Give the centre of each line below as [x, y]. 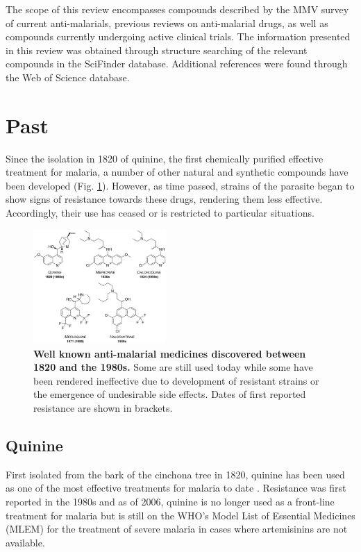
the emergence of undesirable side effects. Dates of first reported [170, 394]
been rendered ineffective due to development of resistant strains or [176, 380]
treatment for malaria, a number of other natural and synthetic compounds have [177, 172]
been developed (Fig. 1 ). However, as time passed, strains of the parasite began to [180, 185]
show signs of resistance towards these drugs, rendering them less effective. [164, 199]
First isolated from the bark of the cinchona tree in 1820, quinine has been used [175, 474]
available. [25, 542]
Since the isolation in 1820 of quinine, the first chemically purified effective [165, 158]
